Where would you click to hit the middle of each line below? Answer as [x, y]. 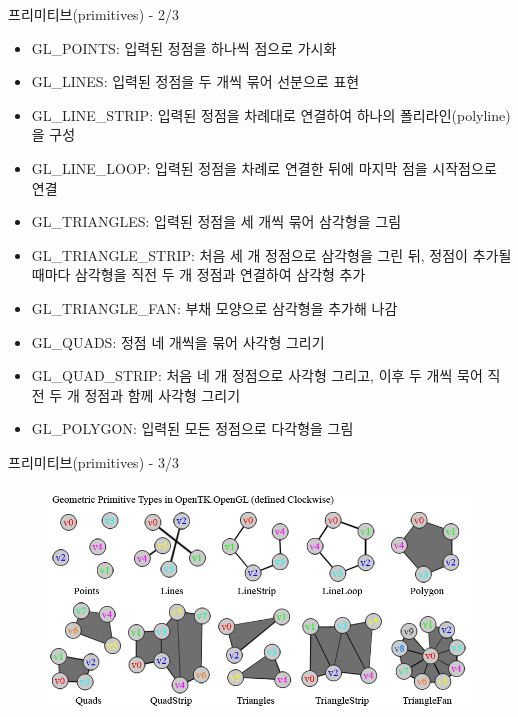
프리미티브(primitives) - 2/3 [94, 14]
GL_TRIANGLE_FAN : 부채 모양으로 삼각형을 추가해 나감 [214, 307]
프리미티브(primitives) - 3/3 [94, 461]
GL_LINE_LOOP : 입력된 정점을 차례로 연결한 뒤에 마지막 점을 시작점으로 [264, 167]
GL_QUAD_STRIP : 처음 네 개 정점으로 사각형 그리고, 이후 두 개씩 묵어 [257, 375]
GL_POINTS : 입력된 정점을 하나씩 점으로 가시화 [184, 47]
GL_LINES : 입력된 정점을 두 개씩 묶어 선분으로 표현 [195, 81]
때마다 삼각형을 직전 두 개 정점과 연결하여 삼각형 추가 [198, 274]
